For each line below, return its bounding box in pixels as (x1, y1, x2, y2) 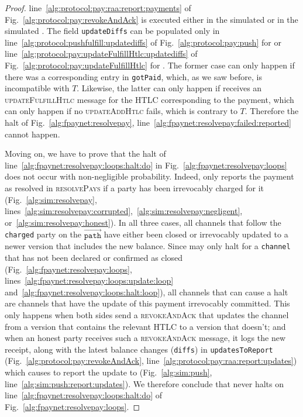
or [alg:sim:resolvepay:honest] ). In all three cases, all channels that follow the (5, 216, 281, 228)
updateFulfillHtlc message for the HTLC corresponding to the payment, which (5, 93, 294, 105)
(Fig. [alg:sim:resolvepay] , (5, 193, 97, 205)
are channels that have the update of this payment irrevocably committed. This (5, 297, 290, 309)
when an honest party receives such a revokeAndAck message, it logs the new (5, 332, 285, 344)
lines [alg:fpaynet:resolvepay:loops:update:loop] (5, 274, 174, 287)
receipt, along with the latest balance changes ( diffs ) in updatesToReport (5, 343, 273, 355)
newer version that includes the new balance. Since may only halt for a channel (5, 240, 291, 252)
